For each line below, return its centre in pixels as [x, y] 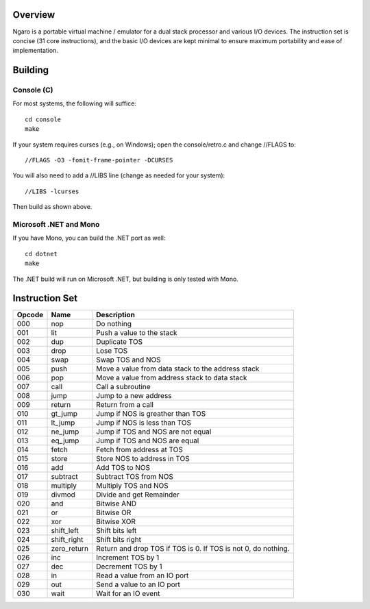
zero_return [70, 549]
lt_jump [63, 423]
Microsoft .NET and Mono [56, 224]
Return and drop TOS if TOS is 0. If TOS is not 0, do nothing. [193, 549]
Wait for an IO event [128, 594]
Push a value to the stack [137, 333]
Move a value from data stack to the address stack [178, 369]
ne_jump [65, 432]
